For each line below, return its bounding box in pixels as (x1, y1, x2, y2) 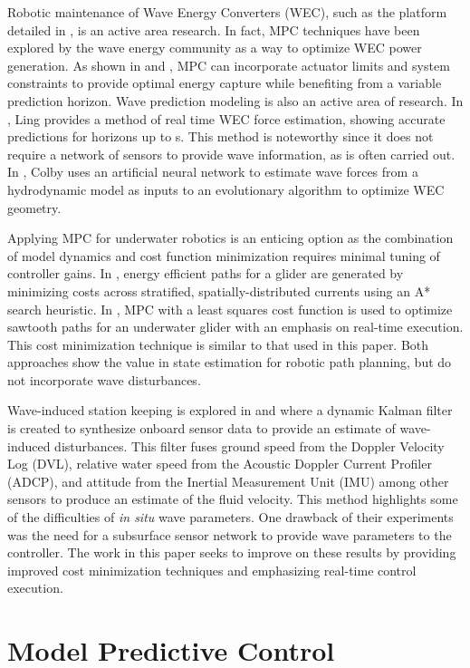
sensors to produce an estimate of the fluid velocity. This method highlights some (7, 489, 458, 508)
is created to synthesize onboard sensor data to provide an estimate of (7, 419, 396, 438)
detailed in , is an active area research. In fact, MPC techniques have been (7, 20, 420, 39)
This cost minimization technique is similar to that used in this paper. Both (7, 334, 429, 353)
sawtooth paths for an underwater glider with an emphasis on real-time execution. (7, 317, 464, 336)
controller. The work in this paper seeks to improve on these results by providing (7, 543, 456, 562)
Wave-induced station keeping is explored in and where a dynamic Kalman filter (7, 401, 453, 420)
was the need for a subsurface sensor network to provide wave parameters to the (7, 525, 452, 544)
